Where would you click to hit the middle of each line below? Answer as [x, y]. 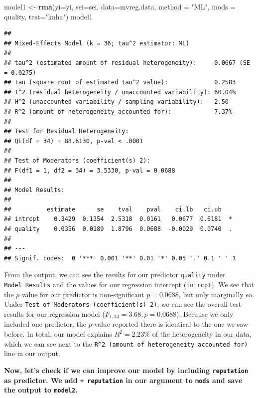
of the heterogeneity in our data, [202, 334]
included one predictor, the [45, 324]
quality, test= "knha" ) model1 [48, 16]
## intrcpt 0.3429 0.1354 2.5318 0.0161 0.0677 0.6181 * [118, 219]
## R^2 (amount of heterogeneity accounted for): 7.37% [118, 111]
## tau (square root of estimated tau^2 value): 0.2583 [120, 83]
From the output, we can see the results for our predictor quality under [115, 275]
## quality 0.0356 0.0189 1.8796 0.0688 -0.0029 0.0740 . [118, 229]
